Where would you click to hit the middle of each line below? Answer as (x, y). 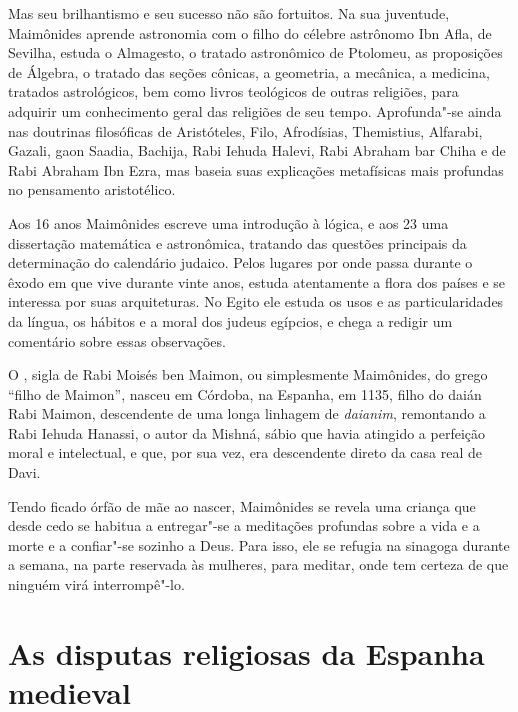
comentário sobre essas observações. (117, 340)
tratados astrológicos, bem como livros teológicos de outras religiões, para (233, 91)
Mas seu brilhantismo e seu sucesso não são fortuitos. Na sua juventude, (229, 13)
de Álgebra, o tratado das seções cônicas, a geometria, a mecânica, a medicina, (249, 71)
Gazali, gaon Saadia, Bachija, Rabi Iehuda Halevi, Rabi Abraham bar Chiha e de (257, 150)
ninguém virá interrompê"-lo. (96, 584)
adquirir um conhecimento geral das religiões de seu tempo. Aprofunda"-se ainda (255, 110)
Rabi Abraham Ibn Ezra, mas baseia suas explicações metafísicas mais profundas (256, 169)
